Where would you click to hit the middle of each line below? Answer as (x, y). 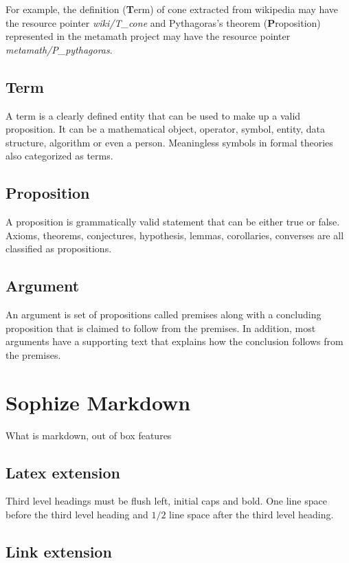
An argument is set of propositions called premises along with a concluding (164, 314)
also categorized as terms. (59, 156)
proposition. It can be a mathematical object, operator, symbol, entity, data (166, 129)
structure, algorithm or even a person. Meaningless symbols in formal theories (169, 142)
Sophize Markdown (98, 402)
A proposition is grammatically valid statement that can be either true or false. (173, 222)
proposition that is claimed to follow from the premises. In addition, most (161, 328)
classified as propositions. (59, 249)
